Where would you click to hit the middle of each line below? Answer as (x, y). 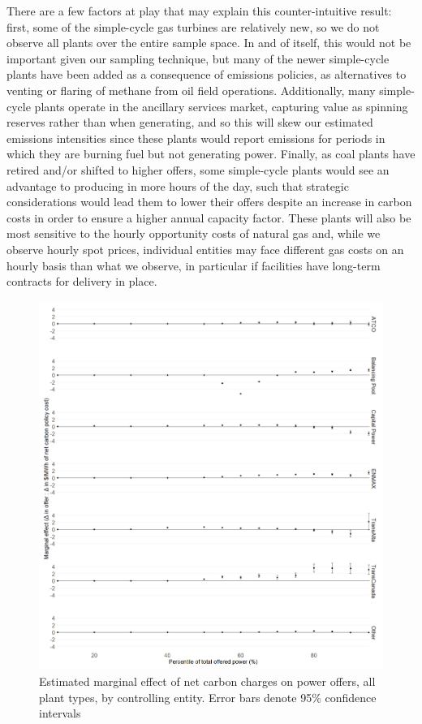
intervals (60, 713)
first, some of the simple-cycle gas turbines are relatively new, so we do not (193, 26)
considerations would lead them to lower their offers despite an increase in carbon (209, 202)
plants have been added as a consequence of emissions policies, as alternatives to (207, 74)
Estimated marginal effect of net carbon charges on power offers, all (207, 681)
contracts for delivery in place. (82, 281)
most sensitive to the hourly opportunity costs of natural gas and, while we (194, 233)
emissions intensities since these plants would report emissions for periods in (196, 138)
